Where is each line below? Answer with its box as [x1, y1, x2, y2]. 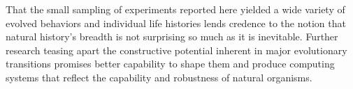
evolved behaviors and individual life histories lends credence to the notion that [6, 15, 346, 30]
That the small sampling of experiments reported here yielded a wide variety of [6, 2, 345, 16]
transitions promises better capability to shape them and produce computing [6, 56, 335, 71]
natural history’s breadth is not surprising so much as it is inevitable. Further [6, 29, 338, 44]
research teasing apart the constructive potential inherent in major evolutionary [6, 42, 347, 57]
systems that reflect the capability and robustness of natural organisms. [6, 70, 312, 84]
